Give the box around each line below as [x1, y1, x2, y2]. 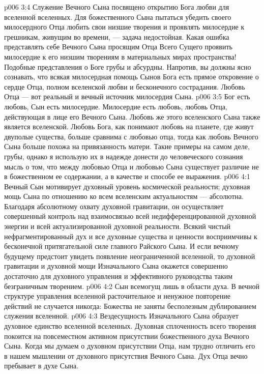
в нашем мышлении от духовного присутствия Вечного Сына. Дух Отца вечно [4, 350, 248, 361]
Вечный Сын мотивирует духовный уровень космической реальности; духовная [4, 181, 250, 191]
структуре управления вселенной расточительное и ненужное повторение [4, 291, 230, 301]
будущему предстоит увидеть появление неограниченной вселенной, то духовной [4, 250, 255, 261]
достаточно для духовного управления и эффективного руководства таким [4, 271, 233, 281]
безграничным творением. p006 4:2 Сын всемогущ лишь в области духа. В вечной [4, 280, 259, 291]
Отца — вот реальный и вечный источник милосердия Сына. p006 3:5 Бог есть [4, 91, 250, 102]
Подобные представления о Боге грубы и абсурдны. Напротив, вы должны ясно [4, 61, 251, 72]
